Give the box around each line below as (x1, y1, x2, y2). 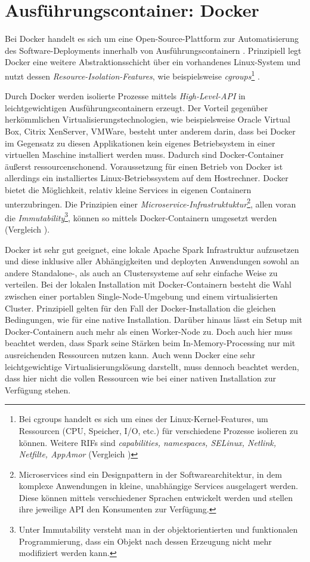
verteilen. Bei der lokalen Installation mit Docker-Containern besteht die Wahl (5, 278, 292, 291)
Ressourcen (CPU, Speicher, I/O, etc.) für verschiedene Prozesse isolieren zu (18, 424, 298, 436)
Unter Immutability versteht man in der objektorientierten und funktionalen (18, 523, 298, 536)
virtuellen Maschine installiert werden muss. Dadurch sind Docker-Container (5, 148, 284, 161)
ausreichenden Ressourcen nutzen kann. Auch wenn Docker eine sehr (5, 348, 256, 361)
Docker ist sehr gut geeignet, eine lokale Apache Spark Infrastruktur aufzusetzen (5, 243, 299, 255)
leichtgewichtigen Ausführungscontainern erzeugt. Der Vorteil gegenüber (5, 101, 268, 114)
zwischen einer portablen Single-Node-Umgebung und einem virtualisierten (5, 289, 278, 302)
